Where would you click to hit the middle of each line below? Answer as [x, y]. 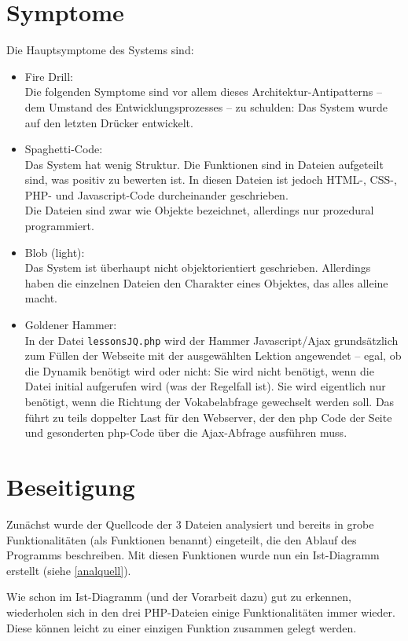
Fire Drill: [49, 76]
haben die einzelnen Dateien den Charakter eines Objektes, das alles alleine [206, 282]
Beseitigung [71, 487]
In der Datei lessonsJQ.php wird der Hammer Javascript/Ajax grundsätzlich [211, 340]
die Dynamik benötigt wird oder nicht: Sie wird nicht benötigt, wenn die [199, 370]
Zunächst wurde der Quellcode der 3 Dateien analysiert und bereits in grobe [190, 524]
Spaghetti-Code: [64, 149]
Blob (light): [55, 252]
